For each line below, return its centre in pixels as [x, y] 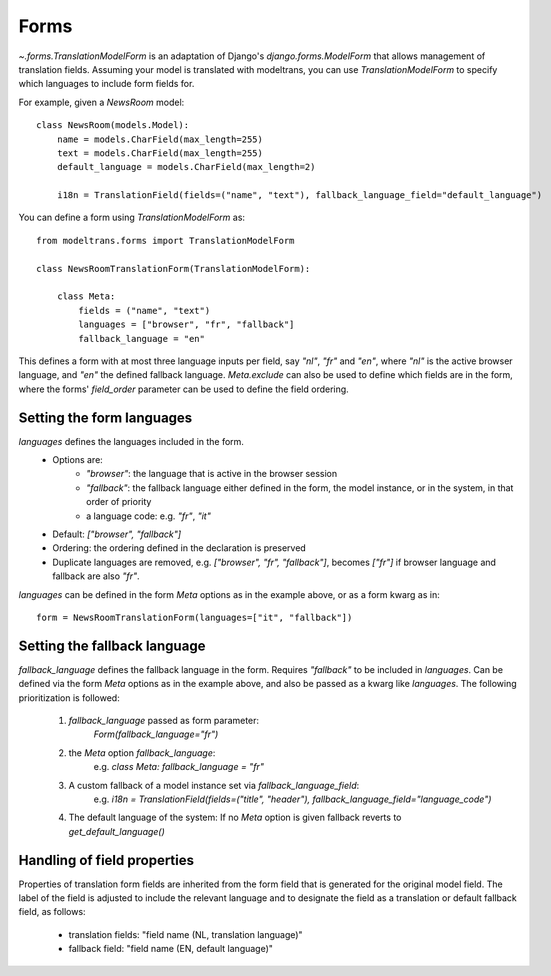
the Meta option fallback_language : [142, 752]
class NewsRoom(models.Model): [113, 125]
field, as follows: [52, 912]
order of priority [119, 502]
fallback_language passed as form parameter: [164, 721]
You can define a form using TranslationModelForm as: [131, 217]
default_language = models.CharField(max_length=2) [186, 167]
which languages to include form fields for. [106, 84]
